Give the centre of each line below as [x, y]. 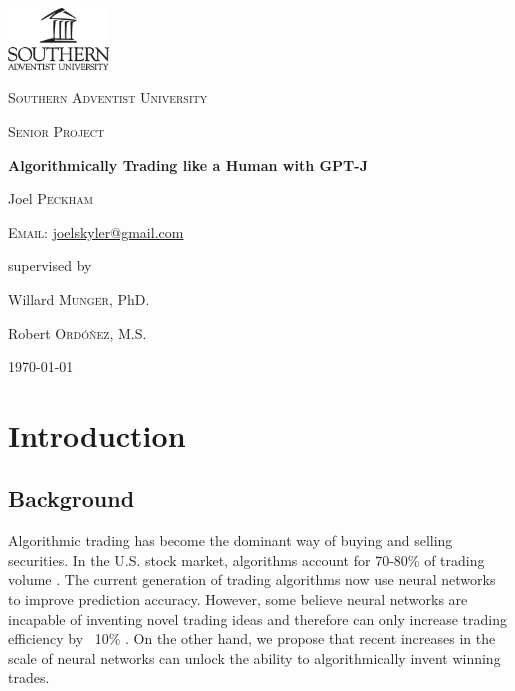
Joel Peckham [50, 198]
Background [71, 498]
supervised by [50, 265]
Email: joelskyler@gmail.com [96, 231]
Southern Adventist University [108, 97]
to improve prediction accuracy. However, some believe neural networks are [238, 599]
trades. [29, 677]
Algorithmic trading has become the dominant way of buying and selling [230, 540]
